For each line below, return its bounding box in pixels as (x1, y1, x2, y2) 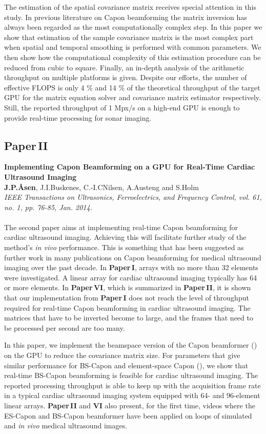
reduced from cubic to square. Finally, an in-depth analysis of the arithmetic (4, 62, 244, 72)
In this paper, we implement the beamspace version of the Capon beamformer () (4, 339, 257, 350)
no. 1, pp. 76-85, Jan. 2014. (4, 201, 92, 212)
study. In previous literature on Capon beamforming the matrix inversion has (4, 11, 247, 22)
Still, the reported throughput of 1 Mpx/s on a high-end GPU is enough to (4, 102, 240, 112)
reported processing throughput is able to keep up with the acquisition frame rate (4, 380, 261, 390)
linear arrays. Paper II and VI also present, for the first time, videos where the (4, 400, 255, 410)
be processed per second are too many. (4, 322, 125, 333)
